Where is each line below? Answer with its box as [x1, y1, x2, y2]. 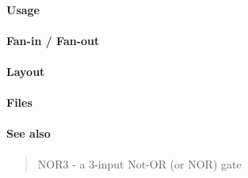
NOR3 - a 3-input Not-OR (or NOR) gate [37, 155, 242, 172]
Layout [6, 62, 45, 79]
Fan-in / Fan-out [6, 32, 100, 48]
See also [6, 125, 51, 142]
